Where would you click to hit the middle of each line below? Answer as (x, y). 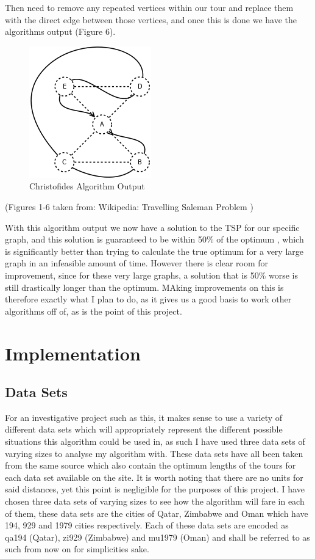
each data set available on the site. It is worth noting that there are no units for (154, 477)
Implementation (73, 353)
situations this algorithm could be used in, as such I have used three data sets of (155, 441)
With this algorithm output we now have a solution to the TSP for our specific (152, 227)
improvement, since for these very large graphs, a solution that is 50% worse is (151, 275)
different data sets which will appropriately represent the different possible (144, 429)
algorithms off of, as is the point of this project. (94, 311)
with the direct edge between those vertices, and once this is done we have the (151, 19)
